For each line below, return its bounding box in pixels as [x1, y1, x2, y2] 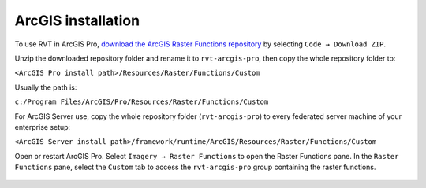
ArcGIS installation [14, 12, 140, 29]
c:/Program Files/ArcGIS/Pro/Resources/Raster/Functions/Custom [14, 98, 269, 106]
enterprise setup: [14, 122, 71, 131]
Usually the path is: [14, 83, 77, 92]
